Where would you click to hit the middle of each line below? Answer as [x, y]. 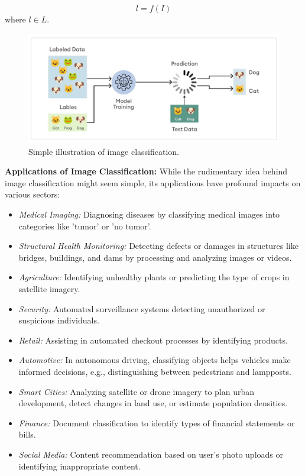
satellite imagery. [49, 289]
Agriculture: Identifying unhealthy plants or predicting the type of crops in [154, 277]
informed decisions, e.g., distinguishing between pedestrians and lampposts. [155, 371]
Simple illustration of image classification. [104, 151]
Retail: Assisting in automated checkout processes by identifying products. [153, 340]
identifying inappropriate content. [80, 466]
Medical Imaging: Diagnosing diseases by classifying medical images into [149, 214]
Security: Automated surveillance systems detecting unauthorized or [142, 308]
